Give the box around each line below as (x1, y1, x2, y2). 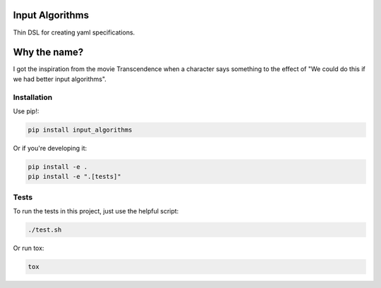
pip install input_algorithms (28, 125, 133, 134)
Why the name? (13, 46, 84, 58)
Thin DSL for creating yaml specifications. (13, 28, 135, 37)
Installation (13, 92, 53, 102)
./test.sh (28, 226, 62, 234)
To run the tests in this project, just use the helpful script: (13, 207, 179, 215)
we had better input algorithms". (13, 75, 107, 83)
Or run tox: (13, 244, 44, 252)
